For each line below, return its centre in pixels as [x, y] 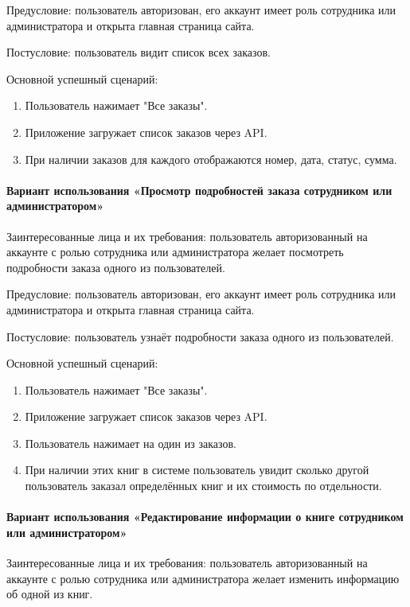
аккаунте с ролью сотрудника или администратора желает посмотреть [175, 252]
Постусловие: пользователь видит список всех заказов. [139, 52]
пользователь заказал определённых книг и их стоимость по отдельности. [203, 486]
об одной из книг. [50, 594]
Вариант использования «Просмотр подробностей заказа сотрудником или [199, 190]
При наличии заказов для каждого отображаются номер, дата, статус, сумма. [211, 159]
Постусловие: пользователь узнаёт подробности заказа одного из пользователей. [200, 336]
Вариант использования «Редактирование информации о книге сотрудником [205, 517]
